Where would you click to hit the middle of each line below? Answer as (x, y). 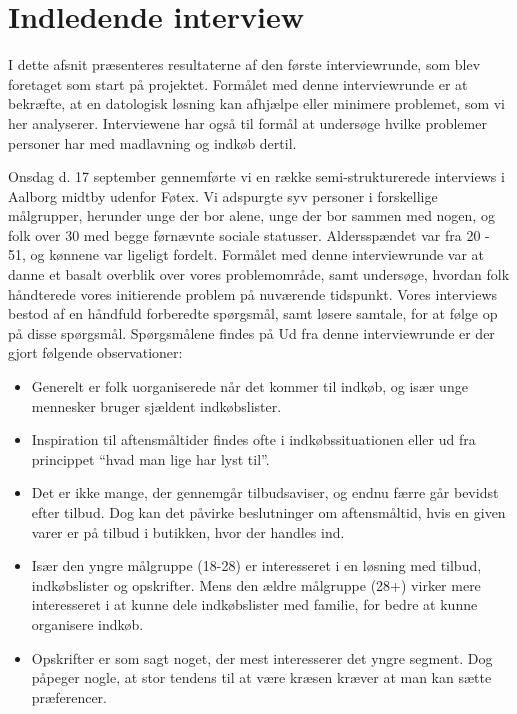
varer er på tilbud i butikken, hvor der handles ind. (188, 531)
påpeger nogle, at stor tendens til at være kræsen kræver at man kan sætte (261, 677)
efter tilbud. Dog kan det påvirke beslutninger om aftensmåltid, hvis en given (268, 512)
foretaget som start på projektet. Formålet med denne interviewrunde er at (238, 83)
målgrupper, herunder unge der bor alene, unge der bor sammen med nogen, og (251, 215)
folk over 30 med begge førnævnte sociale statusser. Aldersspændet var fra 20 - (249, 234)
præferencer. (69, 696)
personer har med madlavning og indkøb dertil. (152, 142)
